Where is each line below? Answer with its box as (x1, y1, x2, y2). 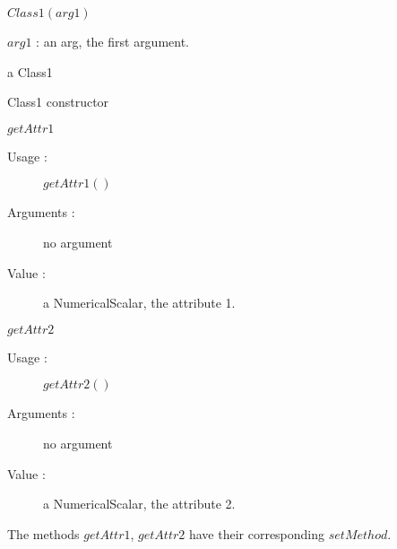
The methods (7, 524, 80, 543)
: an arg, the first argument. (36, 32, 190, 50)
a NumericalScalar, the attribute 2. (43, 494, 236, 513)
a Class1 (7, 62, 53, 81)
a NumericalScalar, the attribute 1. (43, 293, 236, 312)
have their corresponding (188, 524, 325, 543)
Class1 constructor (7, 92, 109, 111)
